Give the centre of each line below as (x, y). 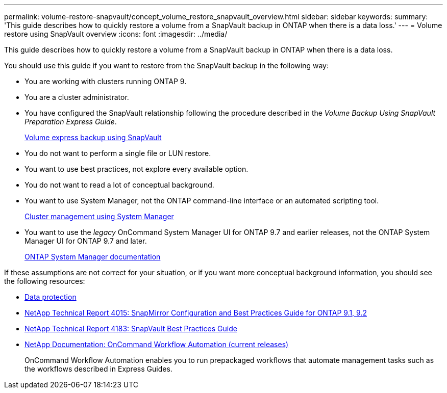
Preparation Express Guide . (71, 122)
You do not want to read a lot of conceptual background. (119, 185)
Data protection (51, 297)
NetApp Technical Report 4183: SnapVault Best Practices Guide (131, 329)
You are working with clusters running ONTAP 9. (106, 81)
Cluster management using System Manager (99, 216)
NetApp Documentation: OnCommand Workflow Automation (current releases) (157, 344)
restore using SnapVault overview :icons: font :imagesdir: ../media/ (116, 34)
